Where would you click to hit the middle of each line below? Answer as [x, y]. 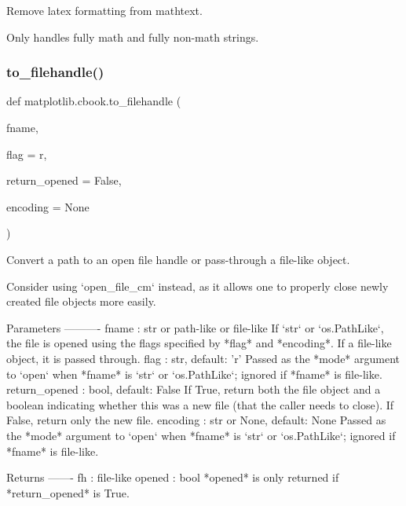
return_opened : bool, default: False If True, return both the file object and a [194, 389]
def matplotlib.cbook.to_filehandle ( [94, 101]
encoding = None [48, 206]
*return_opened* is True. [68, 492]
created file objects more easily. [81, 301]
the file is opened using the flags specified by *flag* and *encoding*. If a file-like [199, 343]
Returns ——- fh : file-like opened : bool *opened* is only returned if [173, 477]
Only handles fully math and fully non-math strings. [133, 37]
